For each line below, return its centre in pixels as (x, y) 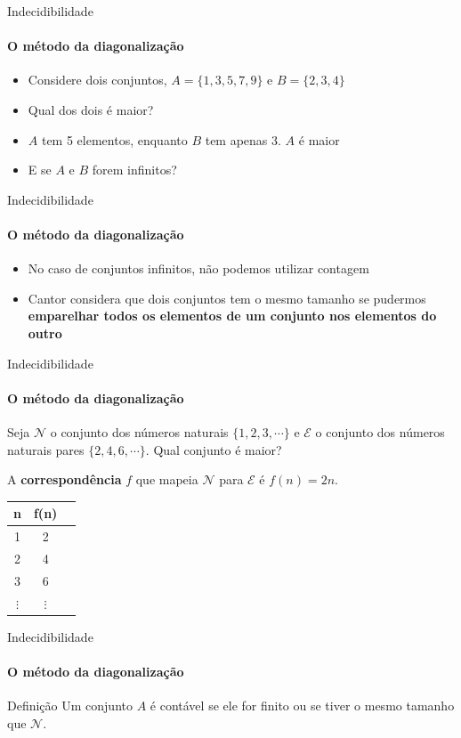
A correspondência (65, 479)
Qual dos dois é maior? (91, 109)
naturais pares (46, 449)
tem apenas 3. (243, 139)
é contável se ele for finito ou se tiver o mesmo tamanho (302, 706)
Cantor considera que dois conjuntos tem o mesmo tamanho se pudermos (227, 298)
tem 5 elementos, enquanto (114, 139)
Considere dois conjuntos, (97, 80)
